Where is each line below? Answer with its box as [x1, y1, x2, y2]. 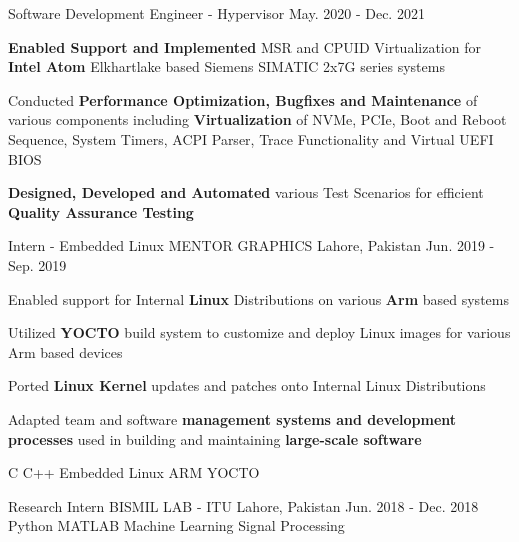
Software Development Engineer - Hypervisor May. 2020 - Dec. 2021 [8, 3, 425, 23]
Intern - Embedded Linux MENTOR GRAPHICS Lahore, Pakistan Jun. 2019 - [8, 235, 495, 256]
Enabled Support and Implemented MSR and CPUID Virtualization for [8, 36, 481, 57]
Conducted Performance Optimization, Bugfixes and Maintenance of [8, 89, 478, 110]
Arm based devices [8, 341, 123, 362]
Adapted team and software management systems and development [8, 408, 457, 429]
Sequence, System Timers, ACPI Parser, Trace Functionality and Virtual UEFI [8, 128, 494, 149]
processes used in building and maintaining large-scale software [8, 428, 422, 449]
